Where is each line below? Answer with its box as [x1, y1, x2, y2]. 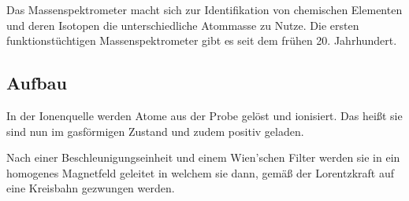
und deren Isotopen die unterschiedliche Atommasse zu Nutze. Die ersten [6, 16, 359, 33]
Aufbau [6, 71, 67, 95]
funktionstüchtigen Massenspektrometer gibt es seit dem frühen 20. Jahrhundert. [6, 32, 397, 49]
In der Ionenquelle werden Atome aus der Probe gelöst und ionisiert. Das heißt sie [6, 107, 403, 123]
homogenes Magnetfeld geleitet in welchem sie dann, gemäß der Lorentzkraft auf [6, 164, 394, 181]
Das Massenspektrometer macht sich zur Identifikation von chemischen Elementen [6, 2, 403, 17]
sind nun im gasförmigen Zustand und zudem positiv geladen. [6, 122, 304, 139]
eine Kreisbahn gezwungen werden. [6, 180, 175, 196]
